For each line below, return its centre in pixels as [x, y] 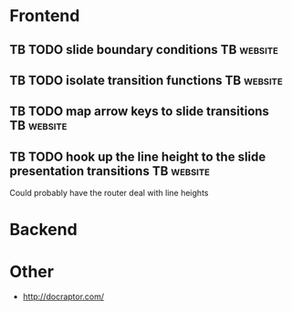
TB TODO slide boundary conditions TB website [144, 50]
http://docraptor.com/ [63, 296]
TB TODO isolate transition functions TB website [146, 80]
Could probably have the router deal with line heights [109, 193]
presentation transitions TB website [109, 171]
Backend [43, 230]
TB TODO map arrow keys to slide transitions [139, 112]
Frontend [45, 16]
